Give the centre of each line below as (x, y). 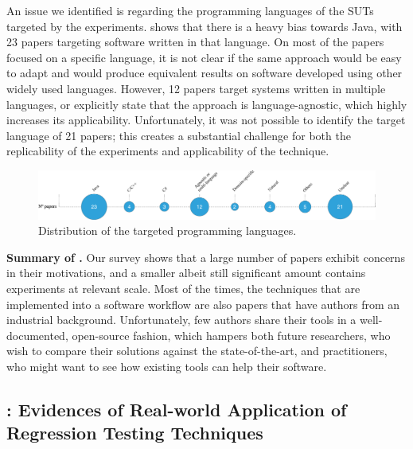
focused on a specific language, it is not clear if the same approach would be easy (204, 57)
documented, (37, 335)
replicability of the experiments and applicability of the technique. (168, 151)
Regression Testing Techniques (135, 433)
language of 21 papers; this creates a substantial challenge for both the (179, 135)
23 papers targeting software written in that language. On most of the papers (195, 42)
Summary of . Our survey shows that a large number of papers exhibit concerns (206, 257)
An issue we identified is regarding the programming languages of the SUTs (190, 10)
